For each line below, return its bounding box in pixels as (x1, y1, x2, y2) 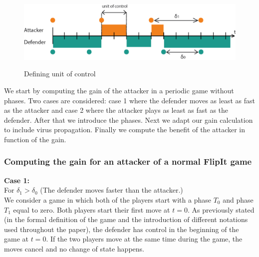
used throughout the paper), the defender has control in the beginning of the (4, 224, 239, 234)
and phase (223, 194, 254, 205)
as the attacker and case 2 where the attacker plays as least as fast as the (4, 105, 229, 115)
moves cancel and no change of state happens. (4, 243, 144, 254)
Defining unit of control (24, 68, 96, 79)
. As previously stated (187, 204, 255, 215)
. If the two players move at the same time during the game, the (46, 234, 243, 244)
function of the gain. (4, 134, 66, 144)
